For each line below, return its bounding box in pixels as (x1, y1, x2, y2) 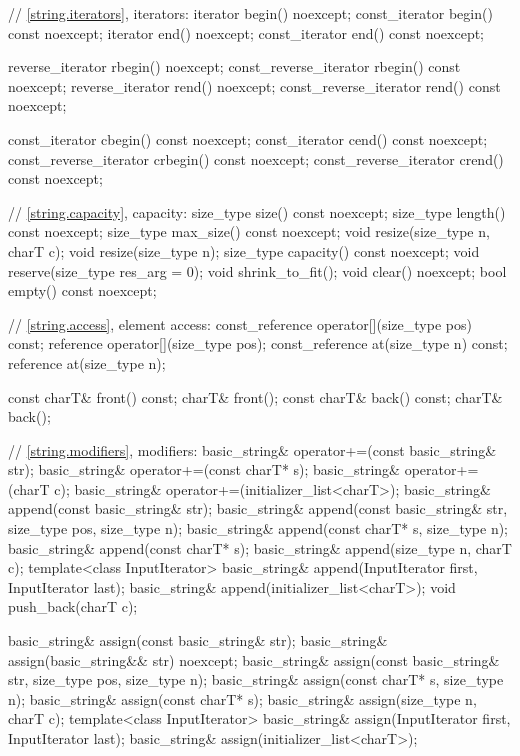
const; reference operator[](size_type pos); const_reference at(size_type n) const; (8, 333, 508, 354)
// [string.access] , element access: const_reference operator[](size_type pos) (8, 313, 472, 334)
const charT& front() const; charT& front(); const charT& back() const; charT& (8, 386, 503, 407)
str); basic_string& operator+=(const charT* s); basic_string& (8, 459, 401, 480)
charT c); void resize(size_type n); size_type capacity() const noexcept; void (8, 240, 480, 261)
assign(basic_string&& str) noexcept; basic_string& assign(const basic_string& (8, 649, 500, 670)
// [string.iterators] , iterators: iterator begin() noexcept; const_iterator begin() (8, 3, 493, 23)
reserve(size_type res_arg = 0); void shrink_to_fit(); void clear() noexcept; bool (8, 260, 507, 281)
